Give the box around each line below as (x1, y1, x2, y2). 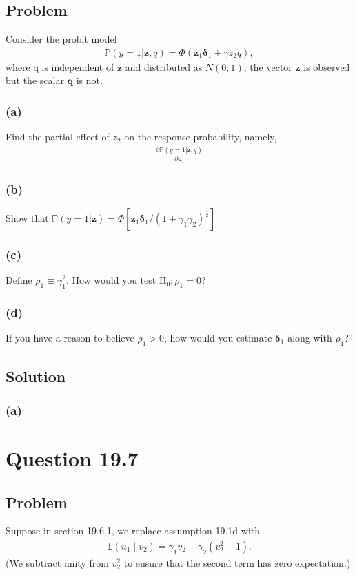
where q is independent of (6, 59, 114, 74)
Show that (6, 211, 49, 225)
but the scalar (6, 73, 64, 87)
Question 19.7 (6, 443, 139, 472)
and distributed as (125, 59, 203, 74)
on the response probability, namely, (124, 129, 277, 144)
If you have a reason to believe (6, 331, 134, 345)
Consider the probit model (6, 32, 117, 46)
